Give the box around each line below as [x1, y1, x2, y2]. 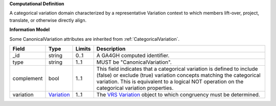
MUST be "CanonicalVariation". [96, 59, 172, 66]
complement [12, 74, 43, 82]
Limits [75, 45, 91, 52]
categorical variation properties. [96, 84, 174, 91]
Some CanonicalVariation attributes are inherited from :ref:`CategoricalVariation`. [9, 36, 180, 42]
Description [96, 45, 126, 52]
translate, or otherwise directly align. [9, 17, 87, 23]
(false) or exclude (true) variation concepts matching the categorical [96, 71, 261, 78]
